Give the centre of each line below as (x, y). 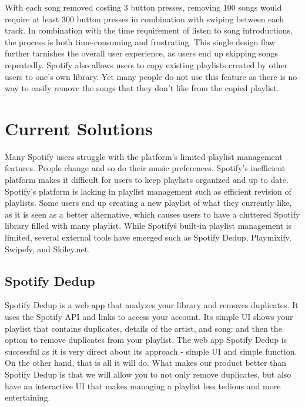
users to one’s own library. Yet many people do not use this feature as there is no (151, 76)
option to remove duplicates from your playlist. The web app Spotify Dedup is (146, 340)
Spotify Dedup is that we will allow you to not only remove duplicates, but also (148, 374)
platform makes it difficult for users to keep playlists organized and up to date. (147, 180)
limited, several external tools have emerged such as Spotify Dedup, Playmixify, (148, 237)
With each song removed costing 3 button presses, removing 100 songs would (143, 7)
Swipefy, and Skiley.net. (48, 248)
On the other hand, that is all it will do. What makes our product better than (146, 363)
